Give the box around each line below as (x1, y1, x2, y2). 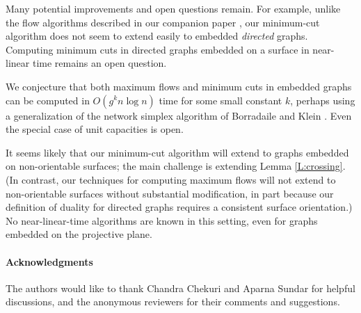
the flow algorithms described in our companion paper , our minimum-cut (6, 15, 320, 29)
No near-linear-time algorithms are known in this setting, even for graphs (6, 213, 318, 227)
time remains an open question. (32, 56, 167, 70)
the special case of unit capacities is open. (6, 122, 184, 136)
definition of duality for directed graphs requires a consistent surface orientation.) (6, 200, 353, 214)
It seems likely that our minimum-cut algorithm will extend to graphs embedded (6, 145, 349, 159)
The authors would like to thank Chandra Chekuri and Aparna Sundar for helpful (6, 280, 355, 295)
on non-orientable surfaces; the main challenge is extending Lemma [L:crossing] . (6, 159, 346, 173)
